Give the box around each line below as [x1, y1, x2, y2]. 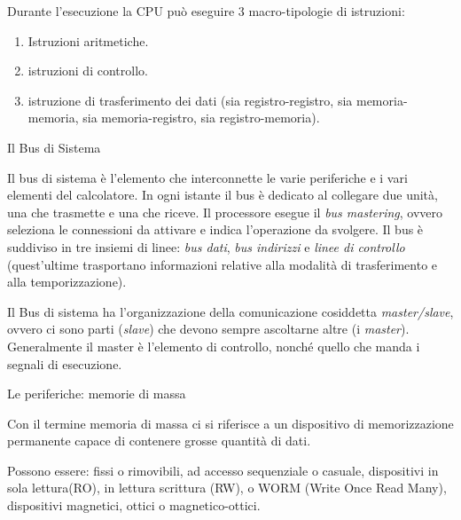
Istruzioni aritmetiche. [27, 31, 149, 50]
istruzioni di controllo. [27, 61, 148, 80]
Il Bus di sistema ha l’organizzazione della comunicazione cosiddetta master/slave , [7, 302, 454, 320]
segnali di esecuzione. [7, 354, 122, 373]
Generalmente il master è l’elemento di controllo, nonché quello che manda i [7, 336, 420, 355]
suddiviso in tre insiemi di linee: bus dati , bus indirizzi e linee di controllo [7, 237, 405, 256]
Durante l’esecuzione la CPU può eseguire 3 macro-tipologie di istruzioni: [7, 2, 405, 20]
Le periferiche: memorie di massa [7, 384, 186, 403]
